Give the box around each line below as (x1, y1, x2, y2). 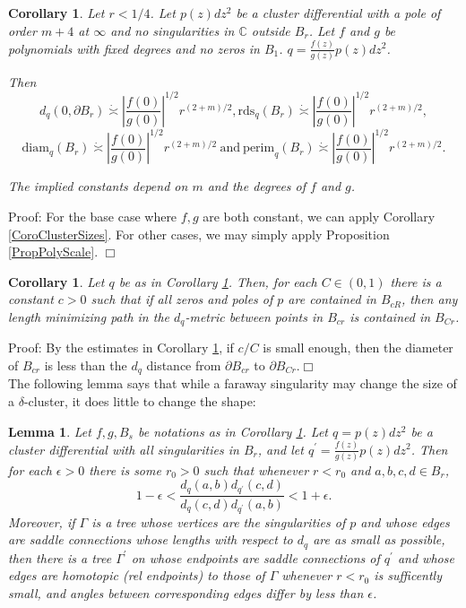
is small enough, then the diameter (263, 338, 453, 357)
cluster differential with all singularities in (8, 439, 239, 458)
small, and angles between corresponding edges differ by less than (8, 583, 364, 602)
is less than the (44, 356, 127, 375)
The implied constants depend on (8, 177, 188, 195)
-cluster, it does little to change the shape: (23, 392, 256, 411)
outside (251, 21, 290, 39)
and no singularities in (110, 21, 235, 39)
